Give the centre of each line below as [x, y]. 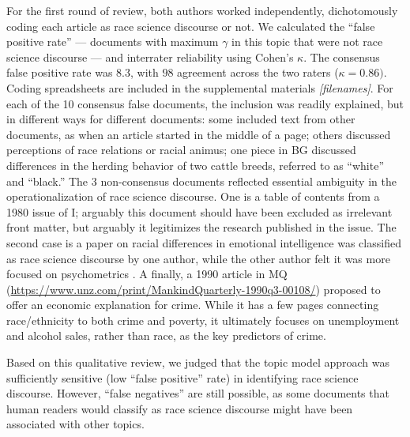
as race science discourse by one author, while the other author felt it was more [198, 258]
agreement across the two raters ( [258, 72]
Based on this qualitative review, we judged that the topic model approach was [198, 362]
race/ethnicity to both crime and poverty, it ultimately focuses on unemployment [203, 320]
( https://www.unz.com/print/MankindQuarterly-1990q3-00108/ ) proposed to [194, 289]
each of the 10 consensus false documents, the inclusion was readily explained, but [205, 103]
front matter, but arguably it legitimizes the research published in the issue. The [201, 227]
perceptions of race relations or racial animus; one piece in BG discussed [181, 150]
